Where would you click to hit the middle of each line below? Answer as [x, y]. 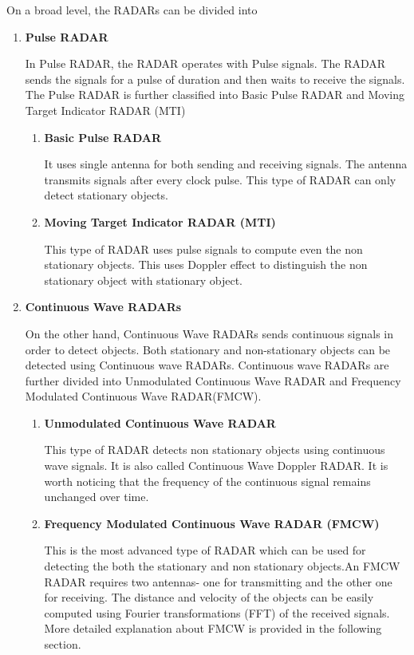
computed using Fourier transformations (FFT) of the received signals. [217, 612]
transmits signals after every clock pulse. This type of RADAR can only [220, 179]
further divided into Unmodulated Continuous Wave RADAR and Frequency [213, 380]
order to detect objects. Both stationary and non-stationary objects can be [208, 349]
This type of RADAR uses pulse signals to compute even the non [203, 249]
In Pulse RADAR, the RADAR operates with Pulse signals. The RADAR [205, 63]
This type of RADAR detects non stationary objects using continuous [215, 450]
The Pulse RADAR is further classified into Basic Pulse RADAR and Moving [215, 95]
